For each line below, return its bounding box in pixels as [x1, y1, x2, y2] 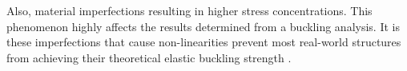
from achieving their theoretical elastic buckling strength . [6, 49, 292, 65]
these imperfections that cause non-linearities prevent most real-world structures [6, 34, 401, 50]
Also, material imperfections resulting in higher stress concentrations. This [6, 2, 373, 18]
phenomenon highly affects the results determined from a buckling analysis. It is [6, 18, 400, 34]
